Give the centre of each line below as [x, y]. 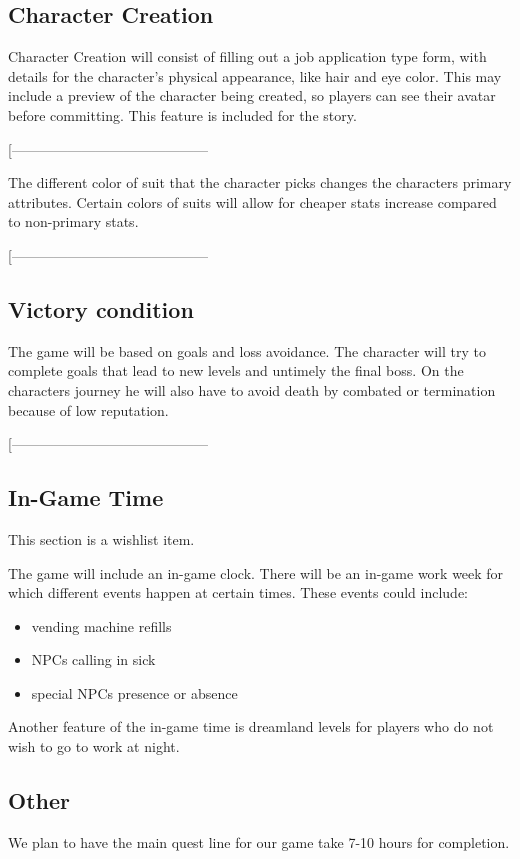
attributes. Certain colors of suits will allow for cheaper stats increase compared [252, 201]
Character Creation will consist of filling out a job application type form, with [247, 56]
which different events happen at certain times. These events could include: [238, 592]
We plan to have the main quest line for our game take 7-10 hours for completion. [259, 841]
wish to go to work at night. [94, 746]
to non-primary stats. [73, 221]
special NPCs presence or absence [134, 692]
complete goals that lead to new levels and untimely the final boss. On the [236, 370]
